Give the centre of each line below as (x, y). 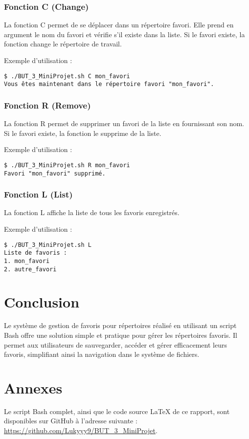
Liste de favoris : (35, 253)
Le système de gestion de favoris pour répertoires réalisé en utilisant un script (120, 325)
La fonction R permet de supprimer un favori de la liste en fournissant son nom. (124, 123)
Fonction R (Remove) (47, 105)
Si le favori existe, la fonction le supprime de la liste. (83, 133)
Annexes (33, 387)
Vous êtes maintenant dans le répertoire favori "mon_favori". (109, 84)
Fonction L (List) (38, 194)
